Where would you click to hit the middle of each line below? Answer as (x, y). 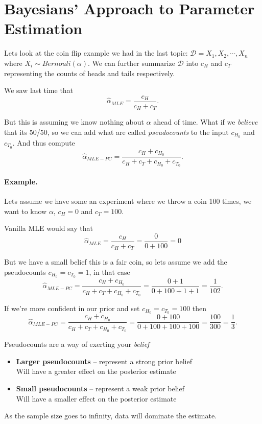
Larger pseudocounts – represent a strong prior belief (104, 361)
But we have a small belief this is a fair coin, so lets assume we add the (116, 262)
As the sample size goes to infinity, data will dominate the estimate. (111, 416)
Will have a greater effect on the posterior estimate (96, 371)
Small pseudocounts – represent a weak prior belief (100, 388)
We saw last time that (39, 90)
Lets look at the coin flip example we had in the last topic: (96, 53)
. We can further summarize (132, 63)
